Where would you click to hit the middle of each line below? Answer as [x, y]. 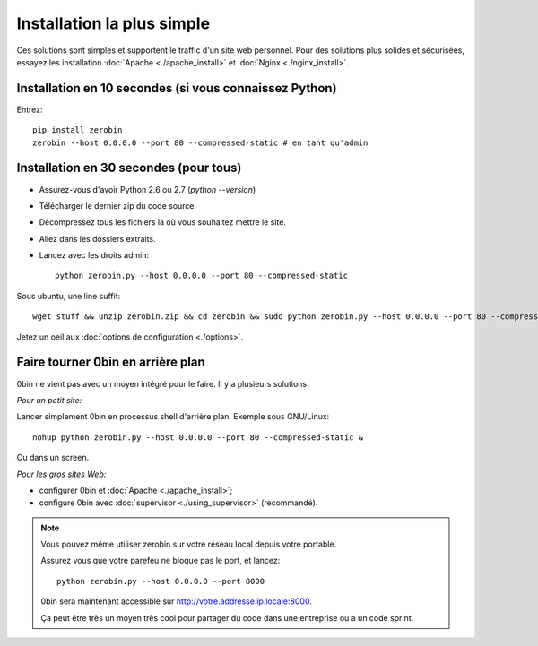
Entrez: [30, 109]
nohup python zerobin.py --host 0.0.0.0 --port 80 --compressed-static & [198, 437]
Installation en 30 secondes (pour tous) [129, 168]
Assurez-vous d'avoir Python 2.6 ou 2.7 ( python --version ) [148, 189]
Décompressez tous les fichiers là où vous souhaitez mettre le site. [163, 222]
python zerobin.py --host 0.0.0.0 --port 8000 [161, 581]
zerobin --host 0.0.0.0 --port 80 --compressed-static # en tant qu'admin [200, 142]
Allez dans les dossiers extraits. [97, 238]
